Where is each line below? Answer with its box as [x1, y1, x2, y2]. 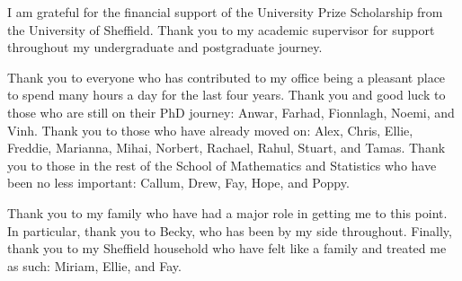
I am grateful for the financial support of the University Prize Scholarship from [7, 3, 443, 21]
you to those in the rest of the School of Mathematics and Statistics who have [7, 155, 437, 174]
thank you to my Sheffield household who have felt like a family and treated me [7, 239, 447, 258]
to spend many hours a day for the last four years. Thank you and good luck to [7, 85, 446, 104]
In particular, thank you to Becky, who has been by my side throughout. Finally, [7, 221, 452, 240]
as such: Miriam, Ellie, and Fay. [7, 256, 182, 275]
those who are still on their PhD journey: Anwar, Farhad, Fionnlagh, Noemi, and [7, 102, 455, 121]
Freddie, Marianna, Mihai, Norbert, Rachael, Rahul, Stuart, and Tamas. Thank [7, 138, 446, 157]
